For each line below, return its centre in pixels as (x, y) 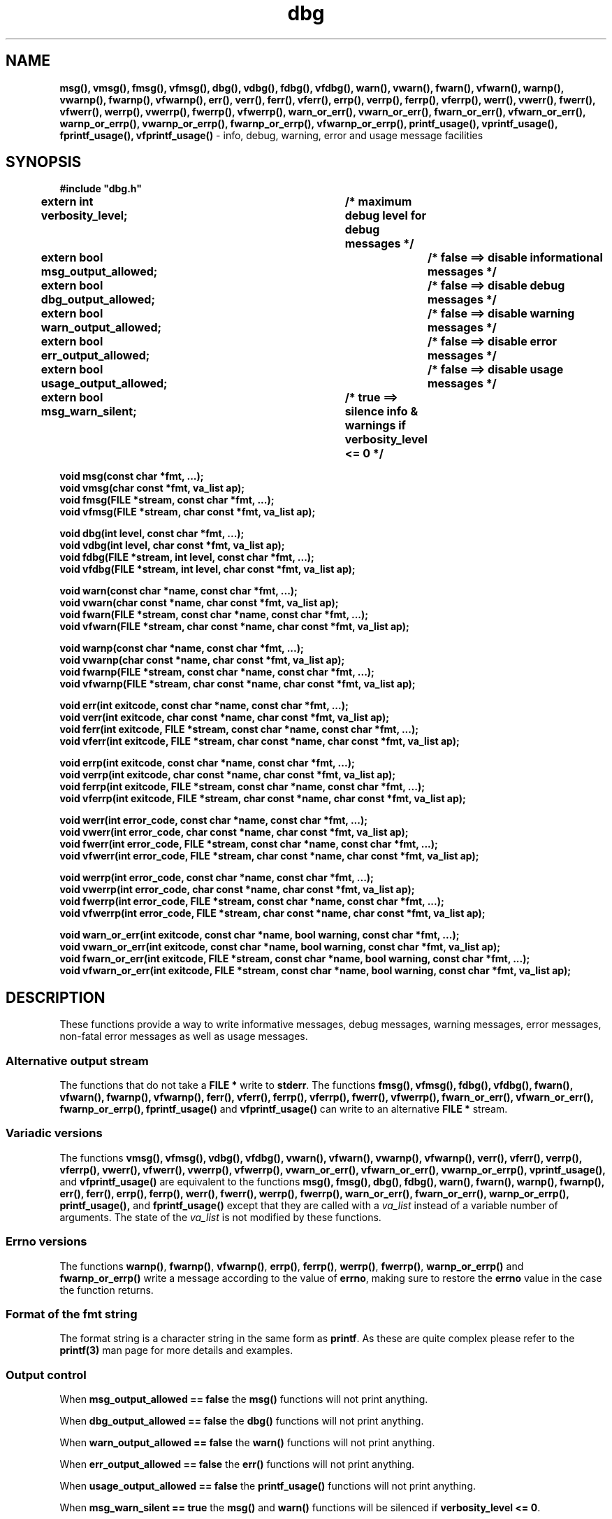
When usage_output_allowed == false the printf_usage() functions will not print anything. (268, 1486)
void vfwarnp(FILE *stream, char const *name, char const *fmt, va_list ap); (238, 684)
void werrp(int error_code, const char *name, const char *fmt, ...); (217, 878)
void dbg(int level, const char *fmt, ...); (152, 534)
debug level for (386, 216)
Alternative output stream (77, 1061)
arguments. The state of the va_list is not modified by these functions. (220, 1217)
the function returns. (107, 1290)
